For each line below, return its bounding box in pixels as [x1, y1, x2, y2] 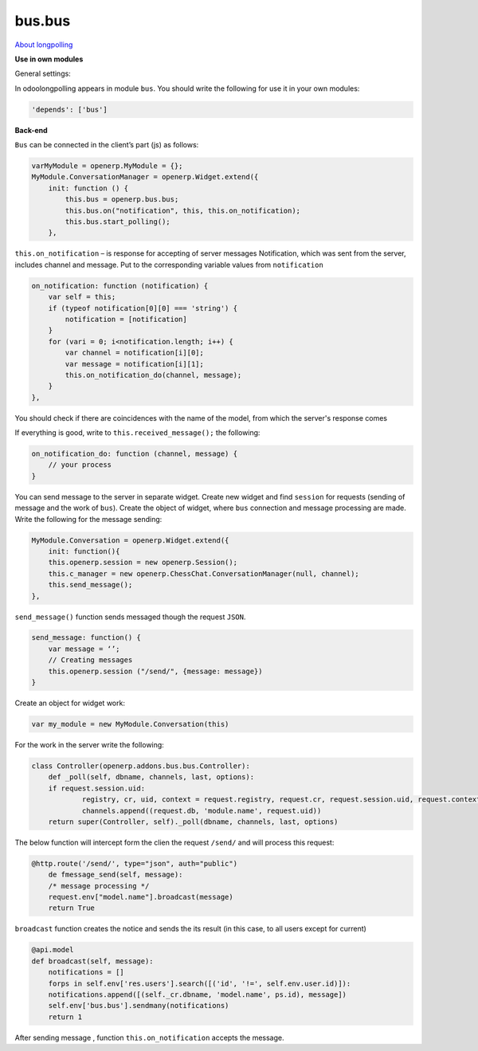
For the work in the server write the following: [14, 740, 165, 749]
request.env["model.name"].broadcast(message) [48, 892, 234, 902]
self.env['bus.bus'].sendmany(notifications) [48, 1001, 229, 1010]
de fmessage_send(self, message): [48, 870, 183, 880]
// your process [48, 461, 112, 469]
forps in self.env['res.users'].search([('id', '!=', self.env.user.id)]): [48, 978, 351, 988]
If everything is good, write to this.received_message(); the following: [14, 428, 261, 437]
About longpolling [14, 40, 73, 49]
